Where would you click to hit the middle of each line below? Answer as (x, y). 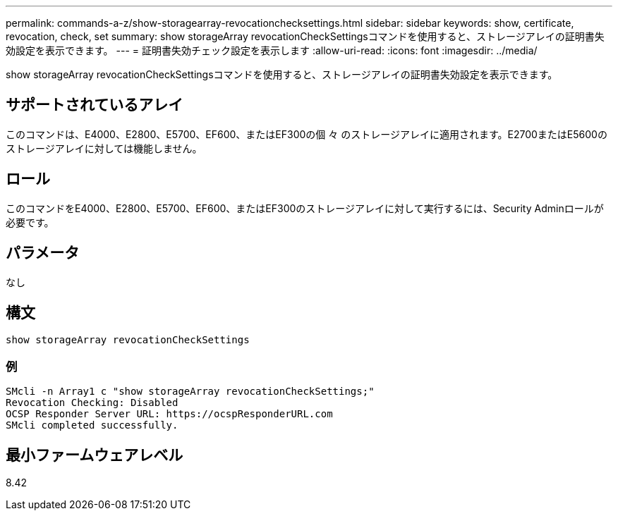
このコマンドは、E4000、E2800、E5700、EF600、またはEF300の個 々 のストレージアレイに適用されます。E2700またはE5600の (307, 134)
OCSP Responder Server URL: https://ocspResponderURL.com (169, 414)
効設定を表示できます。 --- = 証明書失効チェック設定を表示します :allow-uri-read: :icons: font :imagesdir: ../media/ (272, 50)
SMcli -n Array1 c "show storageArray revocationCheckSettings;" (190, 392)
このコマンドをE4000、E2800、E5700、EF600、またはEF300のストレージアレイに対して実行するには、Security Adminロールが (305, 208)
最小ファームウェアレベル (95, 455)
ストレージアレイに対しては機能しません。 (104, 148)
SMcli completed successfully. (92, 425)
